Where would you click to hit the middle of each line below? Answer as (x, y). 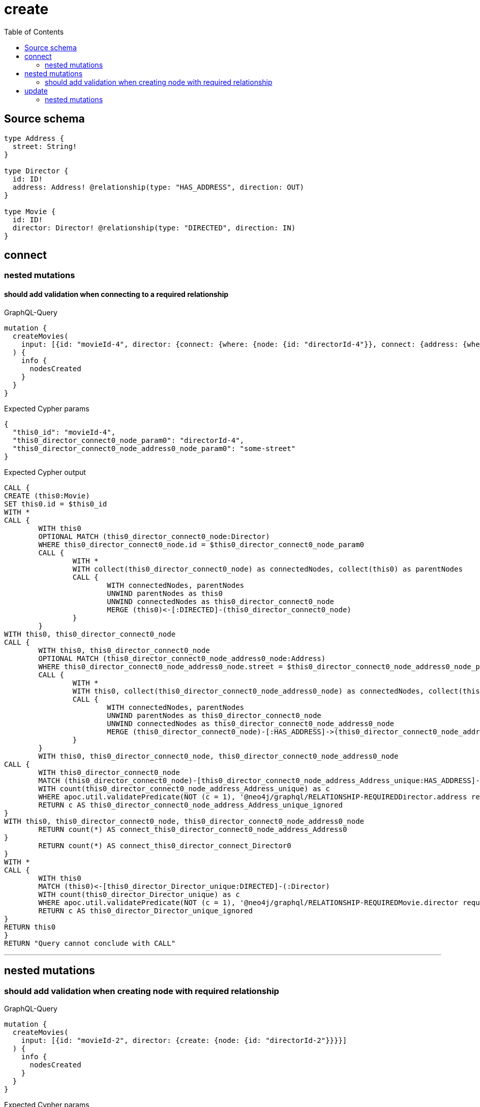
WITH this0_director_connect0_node (109, 772)
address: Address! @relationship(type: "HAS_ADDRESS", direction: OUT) (158, 187)
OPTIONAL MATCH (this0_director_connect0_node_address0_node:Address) (182, 658)
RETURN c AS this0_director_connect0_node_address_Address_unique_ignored (190, 805)
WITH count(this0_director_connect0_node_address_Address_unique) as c (184, 788)
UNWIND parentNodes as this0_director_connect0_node (214, 715)
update (36, 91)
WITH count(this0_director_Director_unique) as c (139, 894)
